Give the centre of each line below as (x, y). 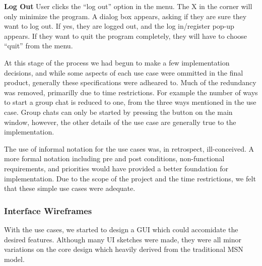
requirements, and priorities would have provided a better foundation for (116, 168)
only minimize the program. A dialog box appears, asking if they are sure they (125, 16)
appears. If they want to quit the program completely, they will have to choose (126, 36)
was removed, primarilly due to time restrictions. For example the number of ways (131, 92)
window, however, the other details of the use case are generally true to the (120, 122)
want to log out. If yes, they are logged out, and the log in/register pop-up (119, 26)
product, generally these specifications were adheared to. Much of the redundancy (130, 82)
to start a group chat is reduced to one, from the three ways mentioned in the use (130, 102)
